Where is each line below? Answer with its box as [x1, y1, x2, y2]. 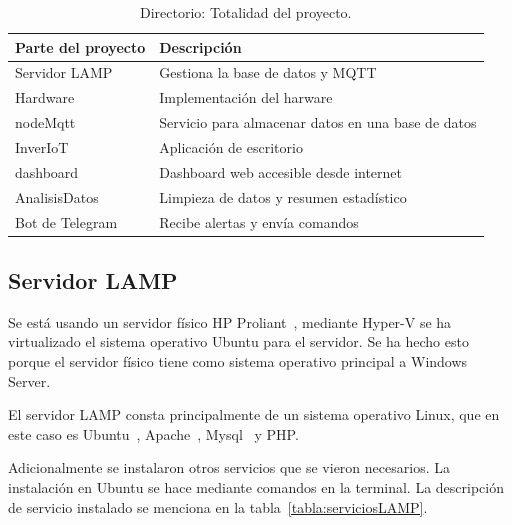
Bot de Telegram [15, 211, 118, 232]
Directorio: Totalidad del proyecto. [140, 2, 352, 22]
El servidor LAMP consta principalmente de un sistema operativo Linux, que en [8, 404, 500, 425]
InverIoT [15, 136, 69, 157]
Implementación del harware [159, 87, 333, 108]
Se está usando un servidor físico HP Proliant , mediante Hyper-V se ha [8, 311, 452, 332]
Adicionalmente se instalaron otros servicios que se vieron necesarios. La [8, 457, 450, 478]
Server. [8, 370, 51, 391]
